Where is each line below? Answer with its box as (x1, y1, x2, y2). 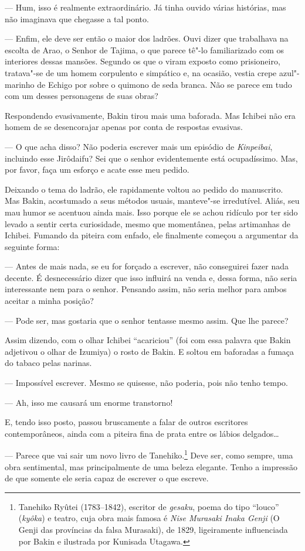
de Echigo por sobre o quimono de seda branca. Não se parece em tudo (37, 78, 292, 90)
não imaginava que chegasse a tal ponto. (5, 12, 149, 25)
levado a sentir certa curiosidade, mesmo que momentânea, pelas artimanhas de (5, 217, 290, 230)
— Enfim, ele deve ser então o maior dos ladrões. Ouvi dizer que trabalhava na (5, 32, 289, 45)
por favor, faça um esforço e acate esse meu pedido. (5, 163, 189, 176)
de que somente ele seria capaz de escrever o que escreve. (5, 472, 209, 484)
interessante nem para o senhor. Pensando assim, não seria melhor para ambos (5, 283, 287, 295)
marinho (5, 78, 35, 90)
